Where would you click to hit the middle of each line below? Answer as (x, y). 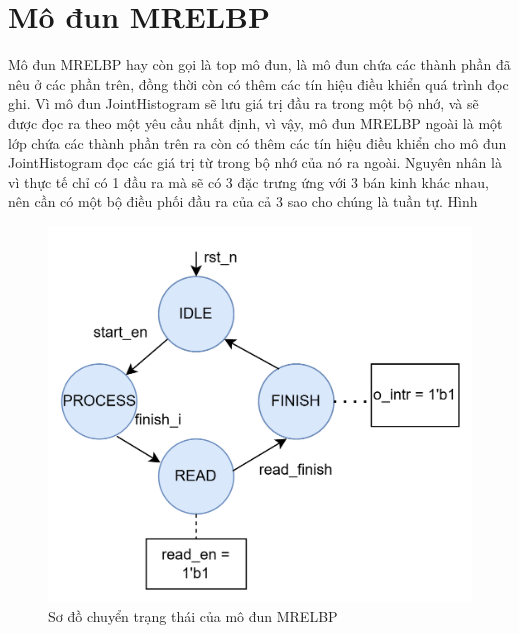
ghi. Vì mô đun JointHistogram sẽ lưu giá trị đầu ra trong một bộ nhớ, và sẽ (243, 103)
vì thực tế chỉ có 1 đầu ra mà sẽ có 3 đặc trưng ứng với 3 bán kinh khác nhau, (248, 181)
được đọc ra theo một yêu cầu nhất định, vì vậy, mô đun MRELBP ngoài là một (255, 122)
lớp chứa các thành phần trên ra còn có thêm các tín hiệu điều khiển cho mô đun (257, 142)
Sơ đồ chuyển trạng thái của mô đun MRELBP (193, 615)
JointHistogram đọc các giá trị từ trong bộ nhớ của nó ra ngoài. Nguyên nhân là (255, 162)
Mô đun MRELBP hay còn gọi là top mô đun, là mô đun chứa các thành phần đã (259, 64)
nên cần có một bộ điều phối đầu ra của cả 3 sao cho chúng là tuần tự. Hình (243, 201)
